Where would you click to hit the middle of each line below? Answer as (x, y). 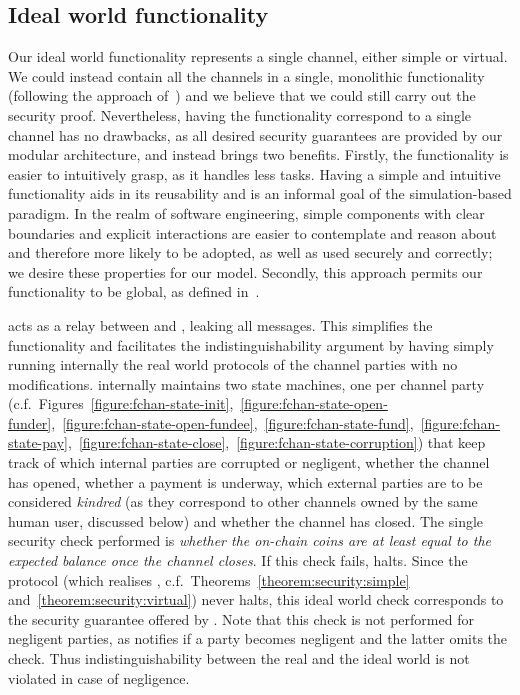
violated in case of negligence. (99, 677)
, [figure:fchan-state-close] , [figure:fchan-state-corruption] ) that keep (276, 442)
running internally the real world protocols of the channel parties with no (233, 364)
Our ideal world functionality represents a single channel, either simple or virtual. (258, 56)
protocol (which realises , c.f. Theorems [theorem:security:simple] (209, 579)
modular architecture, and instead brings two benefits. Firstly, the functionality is (258, 154)
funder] (30, 422)
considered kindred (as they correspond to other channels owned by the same (243, 501)
